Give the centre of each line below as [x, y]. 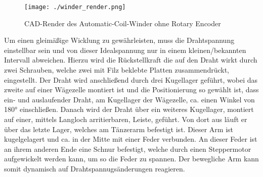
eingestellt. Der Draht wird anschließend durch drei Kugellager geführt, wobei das [131, 79]
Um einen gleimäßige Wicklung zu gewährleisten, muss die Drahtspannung [119, 40]
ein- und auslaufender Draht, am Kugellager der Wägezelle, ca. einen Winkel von [129, 99]
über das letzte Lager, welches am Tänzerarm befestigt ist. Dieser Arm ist [119, 129]
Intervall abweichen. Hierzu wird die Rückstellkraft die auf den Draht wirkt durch [131, 60]
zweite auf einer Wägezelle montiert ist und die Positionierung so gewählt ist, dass [131, 90]
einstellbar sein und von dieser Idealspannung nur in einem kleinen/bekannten [125, 50]
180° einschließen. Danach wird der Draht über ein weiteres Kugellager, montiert [129, 109]
